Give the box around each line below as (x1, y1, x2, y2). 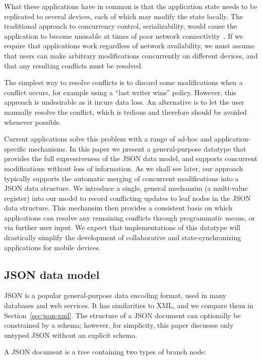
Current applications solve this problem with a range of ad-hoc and (4, 133, 212, 144)
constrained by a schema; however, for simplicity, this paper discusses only (4, 320, 234, 330)
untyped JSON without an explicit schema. (4, 329, 138, 340)
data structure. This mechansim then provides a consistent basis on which (4, 202, 232, 213)
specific (4, 143, 27, 154)
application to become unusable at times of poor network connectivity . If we (4, 30, 243, 41)
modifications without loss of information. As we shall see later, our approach (4, 163, 243, 173)
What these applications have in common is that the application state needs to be (4, 1, 257, 11)
